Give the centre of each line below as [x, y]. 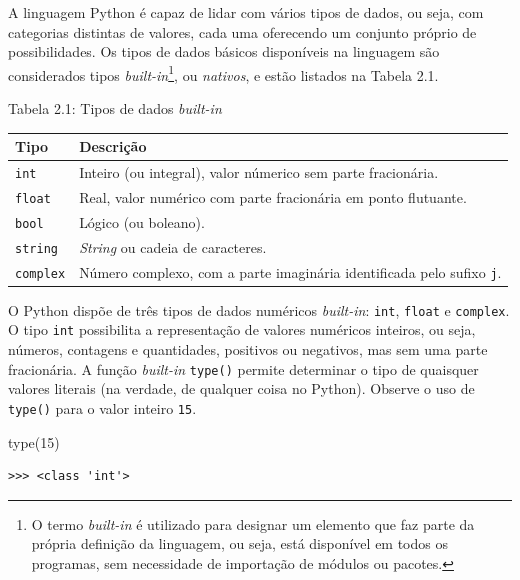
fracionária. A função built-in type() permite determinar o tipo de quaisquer [243, 368]
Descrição [113, 146]
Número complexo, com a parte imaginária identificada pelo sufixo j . [290, 271]
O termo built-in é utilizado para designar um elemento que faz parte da [253, 523]
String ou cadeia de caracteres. [173, 246]
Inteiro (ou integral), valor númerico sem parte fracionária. [259, 172]
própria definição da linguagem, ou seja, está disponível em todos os [239, 543]
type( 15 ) [34, 441]
